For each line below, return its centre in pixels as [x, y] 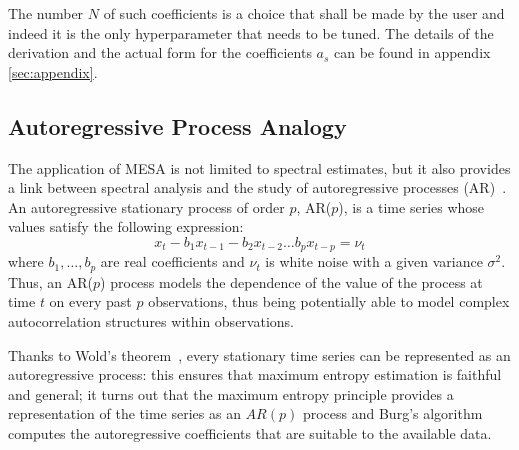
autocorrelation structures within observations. [151, 321]
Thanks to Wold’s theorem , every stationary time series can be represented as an [259, 354]
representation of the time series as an [124, 413]
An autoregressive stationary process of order [146, 206]
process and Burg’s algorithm [392, 413]
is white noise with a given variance [374, 261]
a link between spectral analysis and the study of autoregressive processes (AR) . [257, 187]
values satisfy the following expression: [126, 226]
